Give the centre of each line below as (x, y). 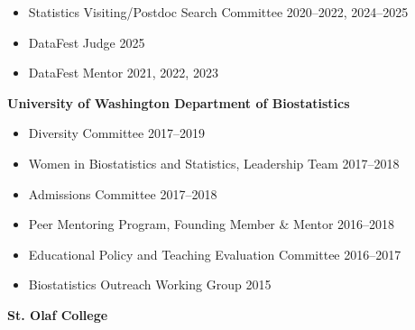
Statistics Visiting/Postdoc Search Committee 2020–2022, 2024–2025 (218, 12)
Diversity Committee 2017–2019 (116, 133)
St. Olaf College (58, 314)
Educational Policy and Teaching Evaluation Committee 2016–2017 (215, 254)
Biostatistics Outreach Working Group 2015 (150, 284)
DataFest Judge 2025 (87, 42)
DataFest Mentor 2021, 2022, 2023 (123, 73)
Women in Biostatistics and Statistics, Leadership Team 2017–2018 (214, 163)
